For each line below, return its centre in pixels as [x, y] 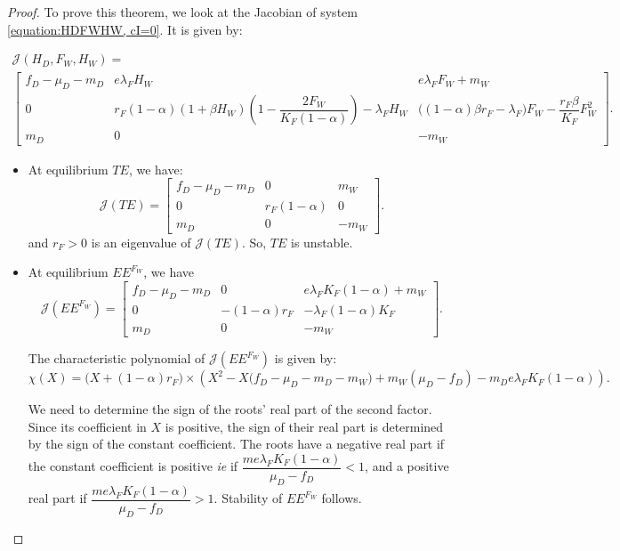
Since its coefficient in [87, 426]
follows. [342, 498]
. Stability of [248, 498]
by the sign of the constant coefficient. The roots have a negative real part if [236, 444]
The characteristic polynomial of [117, 358]
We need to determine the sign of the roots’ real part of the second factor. [230, 409]
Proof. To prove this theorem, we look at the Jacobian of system [182, 12]
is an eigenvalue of [141, 242]
